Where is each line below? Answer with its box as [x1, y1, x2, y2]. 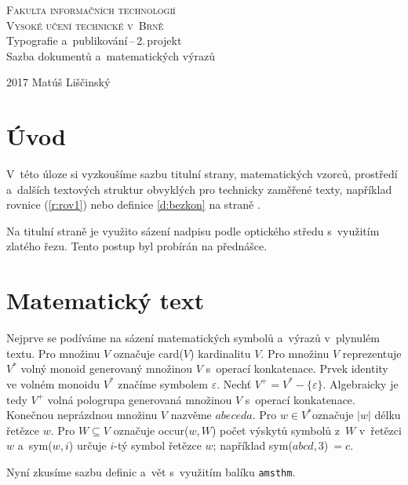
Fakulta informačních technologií [6, 2, 176, 17]
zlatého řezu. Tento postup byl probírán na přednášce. [6, 238, 268, 254]
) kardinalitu [190, 345, 251, 361]
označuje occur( [113, 421, 189, 438]
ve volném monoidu [6, 375, 100, 392]
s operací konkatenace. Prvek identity [206, 360, 388, 377]
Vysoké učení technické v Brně [6, 16, 164, 33]
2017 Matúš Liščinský [6, 74, 111, 90]
